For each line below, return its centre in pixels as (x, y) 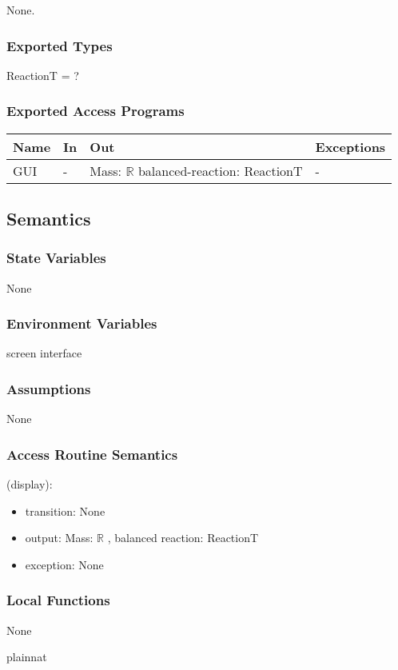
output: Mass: (59, 538)
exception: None (64, 564)
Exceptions (350, 146)
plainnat (27, 657)
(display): (30, 484)
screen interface (44, 353)
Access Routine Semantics (92, 454)
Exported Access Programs (96, 111)
